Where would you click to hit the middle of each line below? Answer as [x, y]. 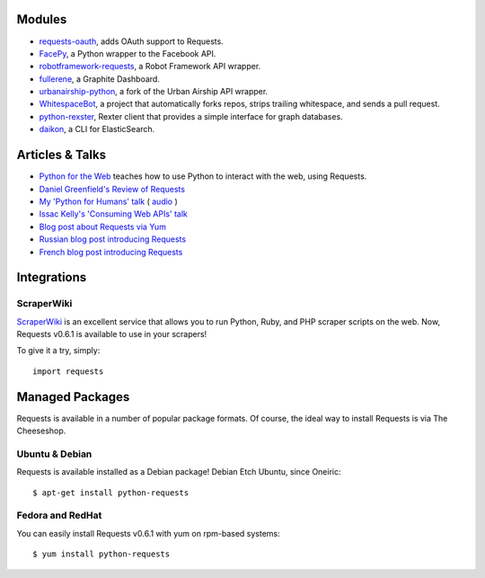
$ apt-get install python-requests [111, 493]
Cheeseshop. [41, 431]
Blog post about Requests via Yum [102, 227]
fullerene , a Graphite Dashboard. [100, 79]
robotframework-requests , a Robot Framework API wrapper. [150, 67]
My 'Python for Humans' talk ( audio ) [109, 201]
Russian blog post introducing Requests [113, 239]
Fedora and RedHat [59, 515]
